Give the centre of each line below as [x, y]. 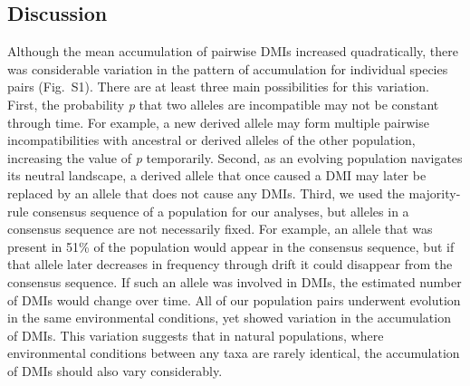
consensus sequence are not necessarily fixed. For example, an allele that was [220, 229]
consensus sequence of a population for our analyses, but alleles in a [221, 211]
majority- [435, 193]
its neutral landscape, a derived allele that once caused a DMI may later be [217, 175]
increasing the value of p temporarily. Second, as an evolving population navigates [235, 157]
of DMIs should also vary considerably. [115, 370]
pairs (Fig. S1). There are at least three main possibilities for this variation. [219, 87]
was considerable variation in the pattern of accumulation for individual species [228, 68]
